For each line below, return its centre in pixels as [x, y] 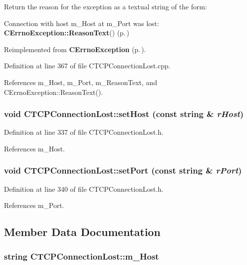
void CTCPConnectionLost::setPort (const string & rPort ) [123, 170]
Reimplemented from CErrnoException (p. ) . [75, 49]
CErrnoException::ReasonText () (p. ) [67, 33]
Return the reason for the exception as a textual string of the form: [106, 6]
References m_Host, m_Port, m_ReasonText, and [81, 82]
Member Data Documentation [82, 232]
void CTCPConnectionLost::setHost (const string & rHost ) [124, 114]
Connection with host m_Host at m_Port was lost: [82, 23]
